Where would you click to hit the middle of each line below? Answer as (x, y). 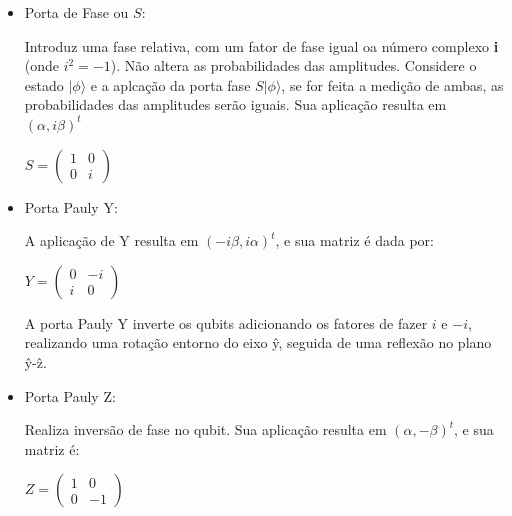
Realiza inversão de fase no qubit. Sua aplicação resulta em (205, 429)
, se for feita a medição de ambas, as (392, 84)
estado (44, 84)
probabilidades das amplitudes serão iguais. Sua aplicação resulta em (235, 104)
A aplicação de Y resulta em (111, 240)
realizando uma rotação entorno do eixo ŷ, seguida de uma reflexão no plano (258, 342)
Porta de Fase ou (76, 12)
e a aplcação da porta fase (170, 84)
